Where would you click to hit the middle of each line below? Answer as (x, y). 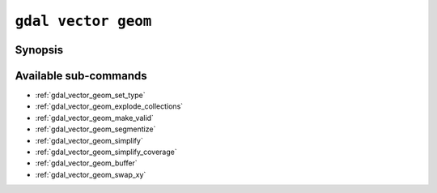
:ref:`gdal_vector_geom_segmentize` (95, 129)
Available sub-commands (81, 76)
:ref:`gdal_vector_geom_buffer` (86, 163)
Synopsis (39, 50)
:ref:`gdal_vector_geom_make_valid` (94, 118)
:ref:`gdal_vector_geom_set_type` (90, 95)
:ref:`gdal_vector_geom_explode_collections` (109, 106)
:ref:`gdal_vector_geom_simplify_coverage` (106, 152)
